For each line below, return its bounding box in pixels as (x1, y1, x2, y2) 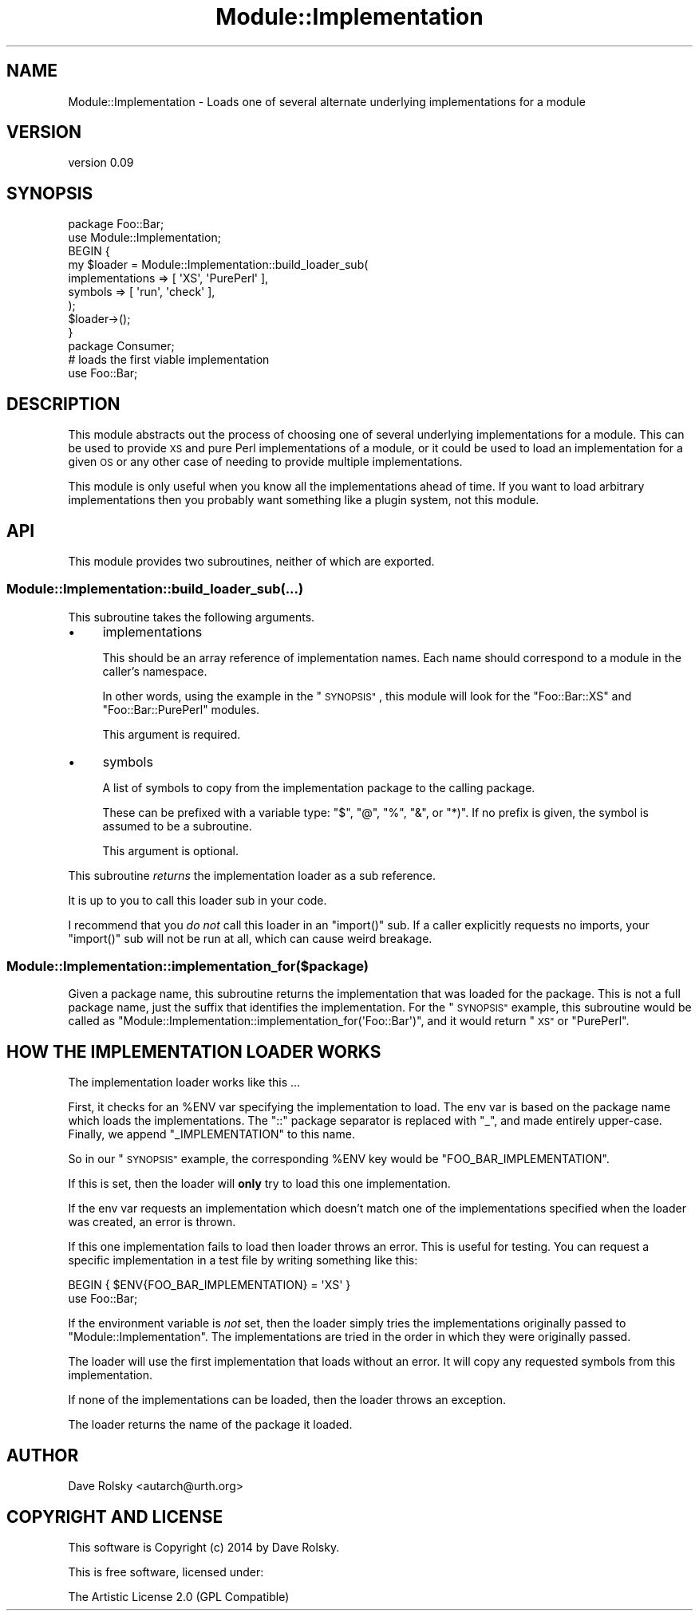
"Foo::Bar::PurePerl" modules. (102, 702, 260, 716)
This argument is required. (102, 727, 241, 741)
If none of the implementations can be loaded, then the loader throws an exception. (68, 1393, 507, 1407)
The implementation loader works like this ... (68, 1075, 301, 1090)
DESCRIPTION (6, 393, 120, 414)
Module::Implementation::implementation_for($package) (6, 958, 369, 975)
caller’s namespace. (102, 664, 207, 678)
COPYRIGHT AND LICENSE (6, 1506, 223, 1527)
